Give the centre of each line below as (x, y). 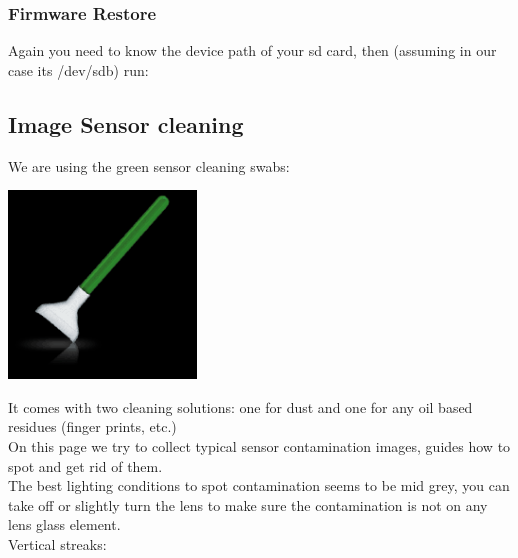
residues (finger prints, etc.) (92, 426)
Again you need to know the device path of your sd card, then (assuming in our (252, 50)
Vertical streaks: (57, 543)
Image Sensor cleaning (126, 123)
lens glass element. (64, 524)
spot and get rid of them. (85, 465)
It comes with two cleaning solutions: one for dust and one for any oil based (240, 406)
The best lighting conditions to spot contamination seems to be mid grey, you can (259, 485)
